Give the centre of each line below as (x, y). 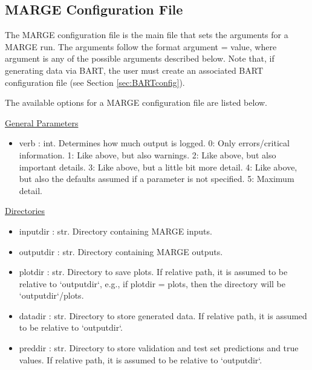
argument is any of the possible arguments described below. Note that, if (140, 58)
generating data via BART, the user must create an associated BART (134, 70)
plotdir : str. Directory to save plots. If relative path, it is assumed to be (153, 272)
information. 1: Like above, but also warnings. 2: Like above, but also (148, 154)
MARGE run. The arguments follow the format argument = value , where (141, 46)
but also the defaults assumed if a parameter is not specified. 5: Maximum (157, 179)
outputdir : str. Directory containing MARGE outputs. (121, 251)
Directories (25, 211)
